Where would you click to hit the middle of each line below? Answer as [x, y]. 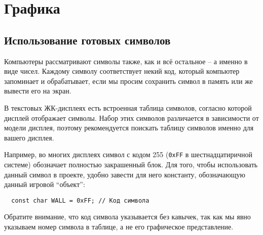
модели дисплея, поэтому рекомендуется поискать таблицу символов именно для [129, 128]
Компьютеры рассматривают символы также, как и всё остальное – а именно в [126, 61]
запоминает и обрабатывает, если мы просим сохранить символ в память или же [128, 81]
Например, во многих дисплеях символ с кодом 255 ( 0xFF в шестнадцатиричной [128, 154]
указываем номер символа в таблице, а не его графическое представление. [119, 227]
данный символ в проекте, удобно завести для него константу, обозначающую [125, 174]
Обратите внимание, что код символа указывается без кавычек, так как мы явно [127, 217]
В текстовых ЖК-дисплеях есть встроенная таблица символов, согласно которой [128, 107]
